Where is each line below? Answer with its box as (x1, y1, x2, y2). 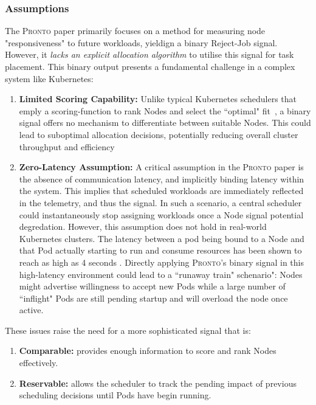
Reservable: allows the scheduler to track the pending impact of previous (19, 376, 297, 389)
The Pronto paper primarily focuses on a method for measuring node (5, 24, 266, 37)
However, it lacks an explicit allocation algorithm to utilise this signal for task (5, 48, 294, 61)
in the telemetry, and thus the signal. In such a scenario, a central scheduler (19, 196, 302, 209)
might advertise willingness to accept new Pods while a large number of (19, 280, 286, 292)
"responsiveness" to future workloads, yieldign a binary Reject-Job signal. (5, 36, 278, 49)
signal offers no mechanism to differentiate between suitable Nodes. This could (19, 116, 311, 129)
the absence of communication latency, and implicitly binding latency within (19, 172, 304, 185)
